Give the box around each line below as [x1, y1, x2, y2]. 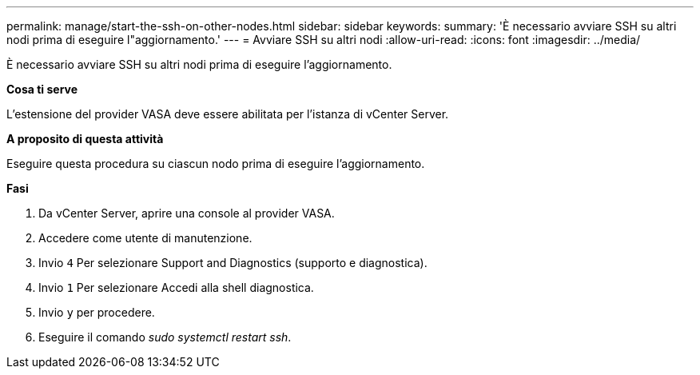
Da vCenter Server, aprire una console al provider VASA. [38, 206, 335, 220]
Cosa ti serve [6, 82, 78, 96]
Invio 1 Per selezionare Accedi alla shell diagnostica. [38, 281, 314, 294]
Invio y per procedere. [38, 305, 155, 319]
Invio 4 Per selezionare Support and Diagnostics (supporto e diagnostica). [38, 256, 428, 269]
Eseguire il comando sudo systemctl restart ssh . [38, 330, 292, 344]
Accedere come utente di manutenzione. [38, 231, 253, 245]
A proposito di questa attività [6, 132, 164, 146]
